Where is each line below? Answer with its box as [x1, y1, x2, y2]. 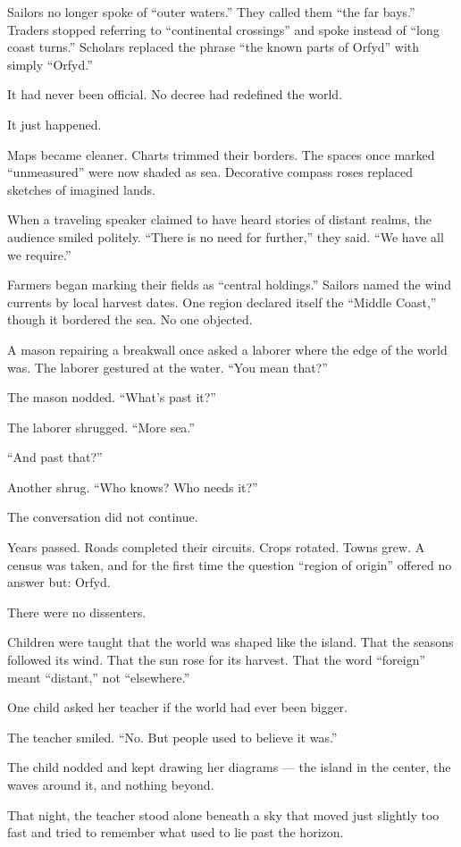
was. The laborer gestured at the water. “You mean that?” [7, 357, 328, 376]
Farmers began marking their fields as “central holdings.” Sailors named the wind [7, 275, 452, 294]
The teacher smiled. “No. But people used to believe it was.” [7, 727, 338, 746]
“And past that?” [7, 448, 103, 466]
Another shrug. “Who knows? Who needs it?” [7, 477, 258, 496]
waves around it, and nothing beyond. [7, 776, 214, 793]
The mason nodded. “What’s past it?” [7, 388, 216, 407]
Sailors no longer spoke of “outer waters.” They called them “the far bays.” [7, 3, 415, 21]
